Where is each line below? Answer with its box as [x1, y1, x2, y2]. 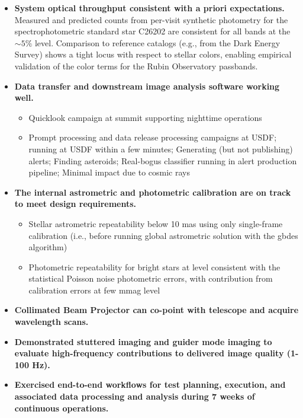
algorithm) [28, 241, 67, 253]
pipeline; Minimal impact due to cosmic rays [28, 166, 191, 178]
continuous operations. [14, 401, 109, 414]
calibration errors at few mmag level [28, 283, 160, 296]
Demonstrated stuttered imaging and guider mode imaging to [14, 335, 272, 347]
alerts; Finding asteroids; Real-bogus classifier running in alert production [28, 154, 297, 167]
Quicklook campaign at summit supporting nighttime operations [28, 111, 262, 123]
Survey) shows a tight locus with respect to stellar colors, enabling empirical [14, 48, 292, 60]
